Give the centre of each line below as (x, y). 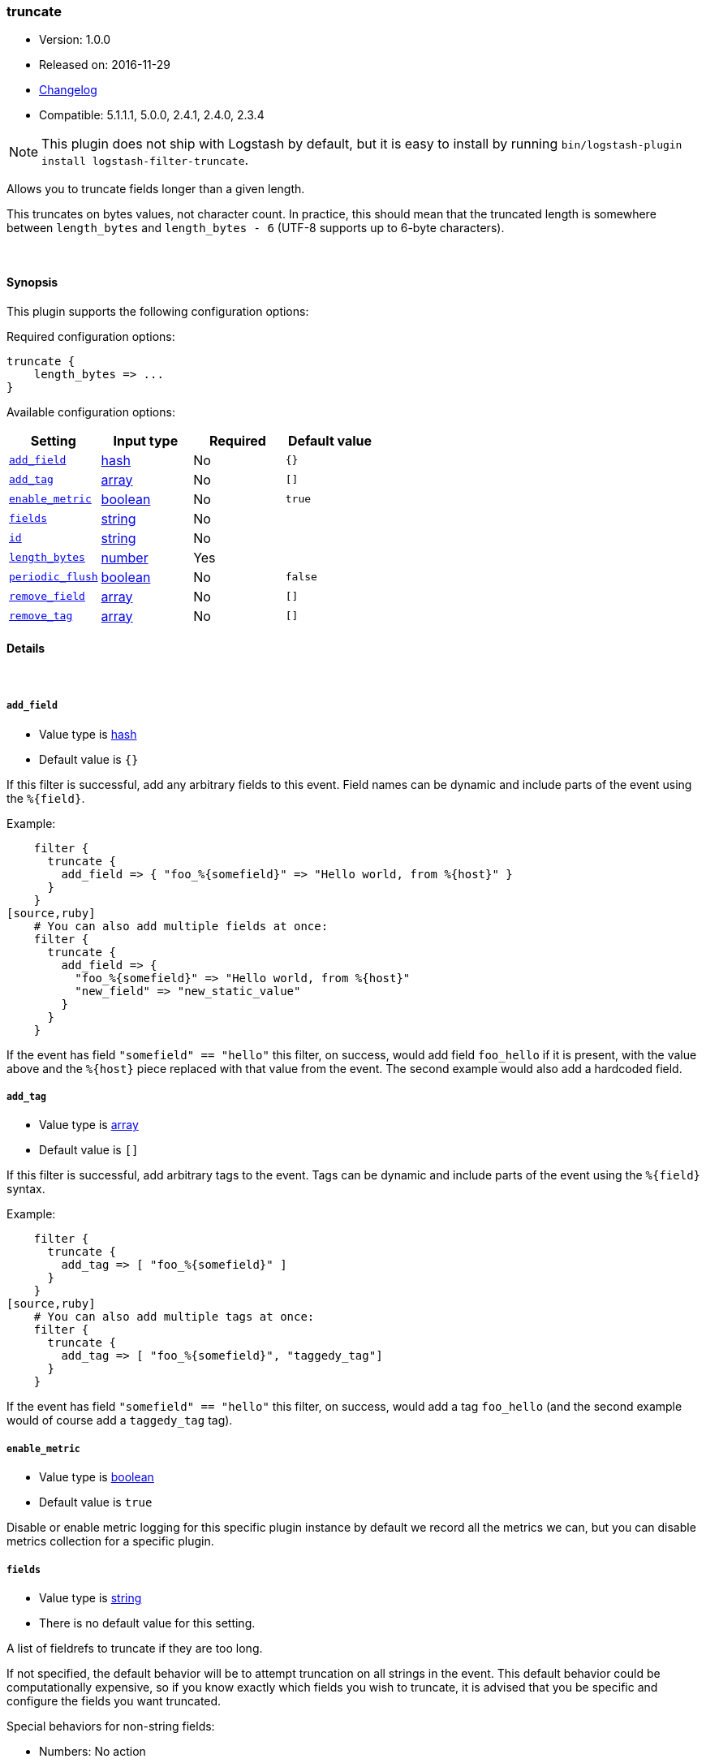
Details (26, 649)
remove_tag (41, 616)
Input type (146, 440)
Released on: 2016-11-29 (105, 65)
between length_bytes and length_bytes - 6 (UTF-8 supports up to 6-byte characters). (256, 228)
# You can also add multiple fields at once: (181, 926)
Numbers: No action (93, 1751)
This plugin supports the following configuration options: (158, 311)
